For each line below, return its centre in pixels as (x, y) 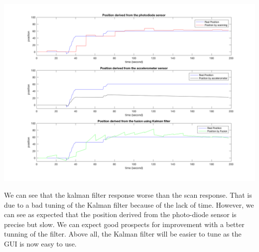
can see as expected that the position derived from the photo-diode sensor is (120, 214)
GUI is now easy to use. (40, 243)
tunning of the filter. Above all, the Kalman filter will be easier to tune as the (123, 234)
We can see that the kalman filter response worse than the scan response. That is (128, 194)
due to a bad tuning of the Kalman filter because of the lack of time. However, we (129, 204)
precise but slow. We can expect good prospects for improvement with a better (124, 224)
